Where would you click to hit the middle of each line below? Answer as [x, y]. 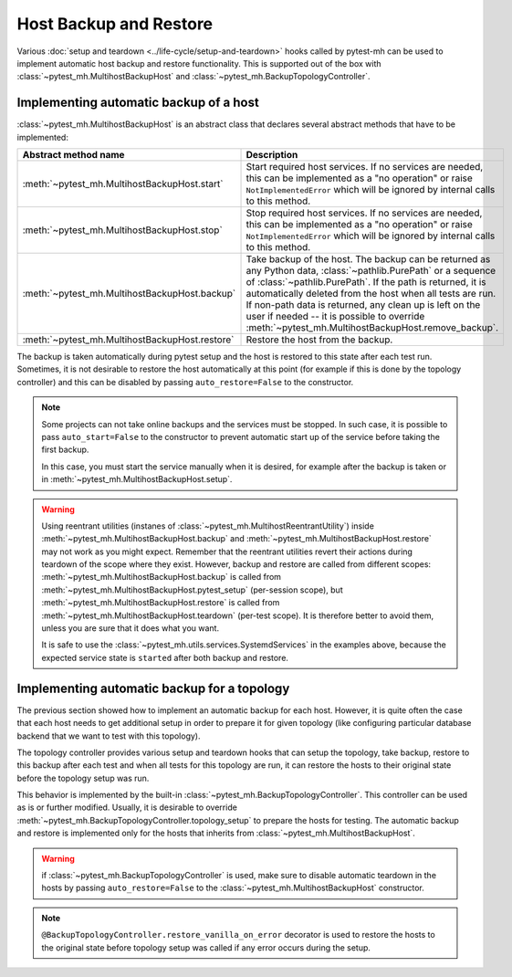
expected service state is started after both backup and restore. [165, 657]
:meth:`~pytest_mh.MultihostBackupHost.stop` [122, 230]
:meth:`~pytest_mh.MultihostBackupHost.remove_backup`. [372, 328]
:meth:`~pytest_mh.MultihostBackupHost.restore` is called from [161, 603]
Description [272, 155]
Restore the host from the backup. [319, 340]
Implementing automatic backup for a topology [153, 688]
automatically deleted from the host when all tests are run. [371, 294]
